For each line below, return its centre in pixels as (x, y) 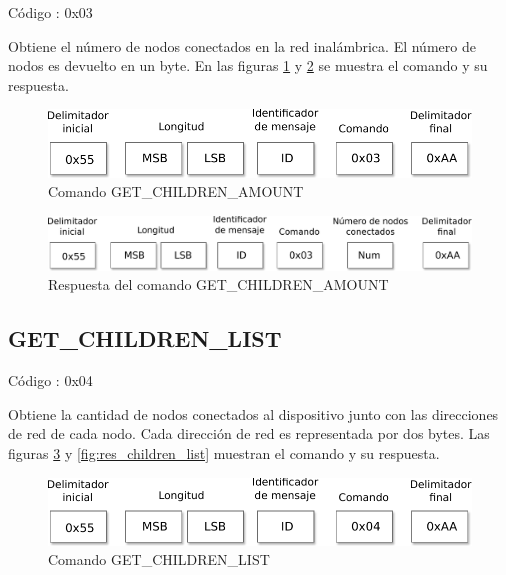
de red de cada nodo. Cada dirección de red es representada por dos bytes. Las (249, 433)
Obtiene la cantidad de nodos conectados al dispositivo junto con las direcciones (253, 413)
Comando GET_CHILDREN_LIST (159, 559)
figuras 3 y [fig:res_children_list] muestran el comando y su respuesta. (224, 453)
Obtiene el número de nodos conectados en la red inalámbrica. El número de (242, 45)
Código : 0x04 (50, 380)
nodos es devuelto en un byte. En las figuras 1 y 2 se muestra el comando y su (248, 65)
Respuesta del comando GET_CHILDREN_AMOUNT (218, 284)
